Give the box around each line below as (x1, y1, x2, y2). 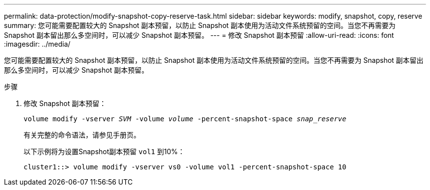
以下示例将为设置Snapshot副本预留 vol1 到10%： (24, 147, 185, 156)
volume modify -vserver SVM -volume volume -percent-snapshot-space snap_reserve (24, 115, 347, 123)
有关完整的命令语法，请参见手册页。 (24, 131, 140, 139)
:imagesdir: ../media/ (4, 40, 71, 48)
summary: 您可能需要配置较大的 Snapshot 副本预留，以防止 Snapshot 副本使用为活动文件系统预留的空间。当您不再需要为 (4, 21, 396, 29)
